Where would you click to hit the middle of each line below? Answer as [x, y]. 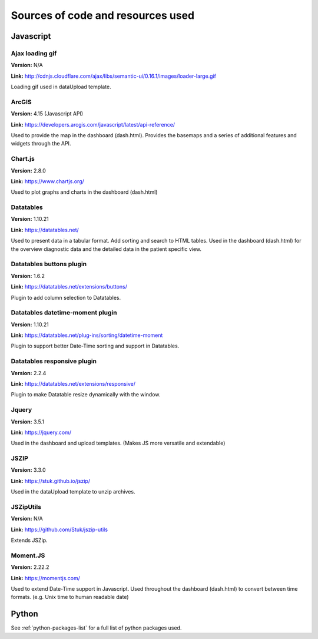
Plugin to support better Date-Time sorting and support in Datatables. [95, 346]
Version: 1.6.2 [28, 276]
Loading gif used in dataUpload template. [61, 87]
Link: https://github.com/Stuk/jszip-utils [59, 529]
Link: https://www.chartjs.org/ [48, 181]
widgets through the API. [41, 144]
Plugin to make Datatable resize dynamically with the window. [86, 395]
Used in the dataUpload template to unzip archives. [73, 492]
